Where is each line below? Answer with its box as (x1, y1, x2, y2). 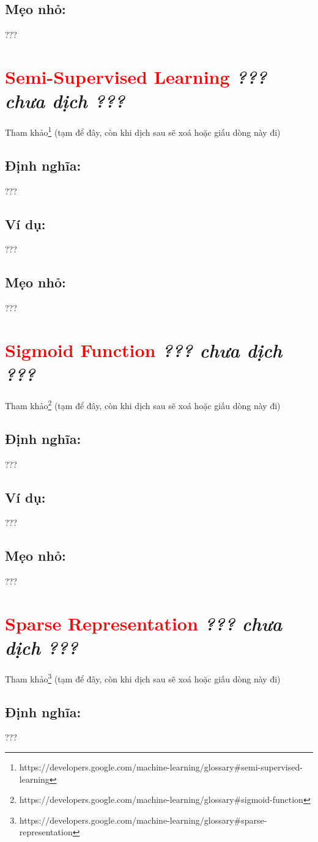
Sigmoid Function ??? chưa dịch (5, 337, 283, 363)
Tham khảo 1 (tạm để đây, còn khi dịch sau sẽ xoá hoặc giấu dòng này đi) (5, 124, 281, 138)
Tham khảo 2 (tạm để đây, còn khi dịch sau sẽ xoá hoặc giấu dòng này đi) (5, 397, 281, 412)
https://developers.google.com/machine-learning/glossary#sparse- (19, 813, 267, 826)
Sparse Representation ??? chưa (5, 610, 283, 636)
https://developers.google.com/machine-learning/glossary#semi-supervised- (19, 761, 303, 774)
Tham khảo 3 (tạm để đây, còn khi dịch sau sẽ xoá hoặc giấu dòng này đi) (5, 671, 281, 685)
